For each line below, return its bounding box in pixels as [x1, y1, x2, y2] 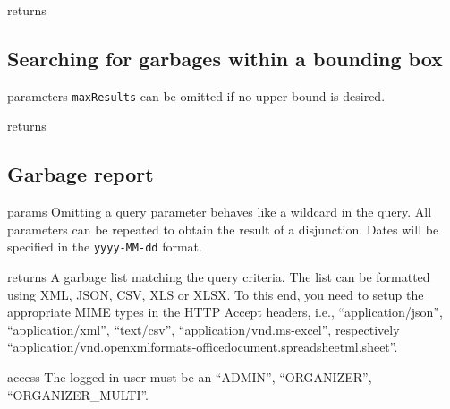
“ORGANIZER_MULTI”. [7, 385, 149, 404]
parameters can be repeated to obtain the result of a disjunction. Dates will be [7, 219, 439, 238]
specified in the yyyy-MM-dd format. [7, 237, 202, 256]
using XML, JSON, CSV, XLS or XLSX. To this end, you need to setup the [7, 285, 424, 303]
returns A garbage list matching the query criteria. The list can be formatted [7, 268, 430, 286]
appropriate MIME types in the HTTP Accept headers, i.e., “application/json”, [7, 302, 443, 321]
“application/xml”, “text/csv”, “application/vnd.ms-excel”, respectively [7, 320, 400, 338]
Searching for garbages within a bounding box [7, 44, 443, 72]
